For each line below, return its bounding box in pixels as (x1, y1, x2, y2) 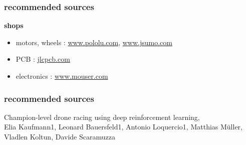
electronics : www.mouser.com (16, 71, 108, 81)
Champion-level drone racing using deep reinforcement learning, (4, 111, 200, 122)
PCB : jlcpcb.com (16, 54, 70, 64)
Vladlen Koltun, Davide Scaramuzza (4, 131, 115, 141)
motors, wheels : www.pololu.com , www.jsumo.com (16, 37, 172, 47)
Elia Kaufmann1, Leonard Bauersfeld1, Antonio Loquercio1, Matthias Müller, (4, 121, 242, 132)
